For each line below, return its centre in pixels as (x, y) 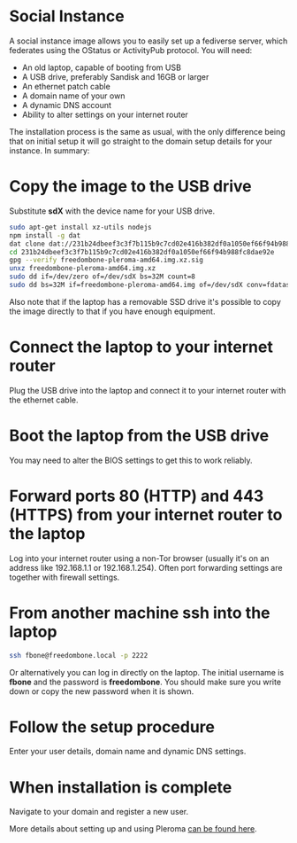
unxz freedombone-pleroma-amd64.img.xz (83, 269)
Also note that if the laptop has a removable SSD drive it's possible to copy (145, 301)
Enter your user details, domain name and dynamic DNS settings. (128, 752)
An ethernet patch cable (66, 86)
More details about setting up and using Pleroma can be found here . (133, 829)
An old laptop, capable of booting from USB (101, 67)
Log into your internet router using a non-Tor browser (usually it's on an (139, 558)
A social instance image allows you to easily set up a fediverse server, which (148, 41)
